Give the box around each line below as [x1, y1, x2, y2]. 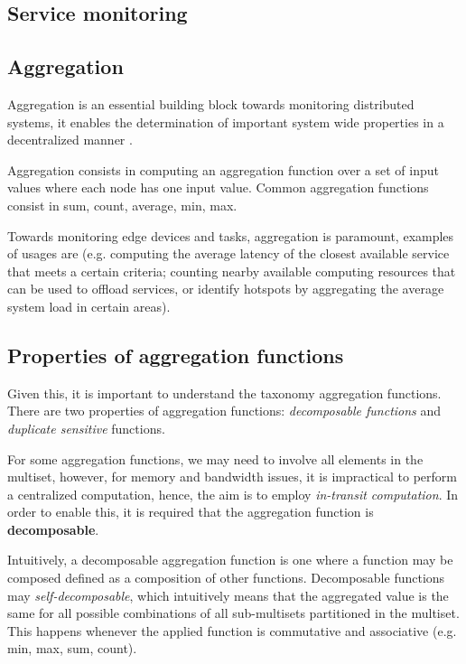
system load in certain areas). [7, 296, 171, 315]
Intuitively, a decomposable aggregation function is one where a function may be [7, 550, 453, 569]
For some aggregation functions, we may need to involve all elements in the [7, 449, 424, 468]
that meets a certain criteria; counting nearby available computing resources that [7, 261, 456, 280]
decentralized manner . [7, 130, 133, 149]
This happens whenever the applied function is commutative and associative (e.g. [7, 621, 457, 640]
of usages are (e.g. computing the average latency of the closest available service [7, 244, 450, 263]
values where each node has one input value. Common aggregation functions [7, 178, 429, 197]
